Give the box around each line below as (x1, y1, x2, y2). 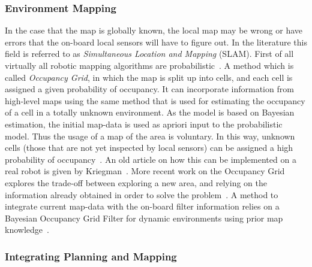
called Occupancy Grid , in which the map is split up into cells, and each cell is (5, 71, 293, 83)
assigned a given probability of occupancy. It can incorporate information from (5, 83, 294, 95)
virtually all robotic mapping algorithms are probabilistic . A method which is (5, 59, 294, 71)
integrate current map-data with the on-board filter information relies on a (5, 200, 280, 213)
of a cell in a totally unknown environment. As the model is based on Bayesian (5, 106, 295, 119)
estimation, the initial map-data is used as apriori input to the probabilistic (5, 117, 283, 130)
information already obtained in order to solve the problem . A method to (5, 188, 278, 201)
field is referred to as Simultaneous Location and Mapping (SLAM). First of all (5, 47, 294, 60)
